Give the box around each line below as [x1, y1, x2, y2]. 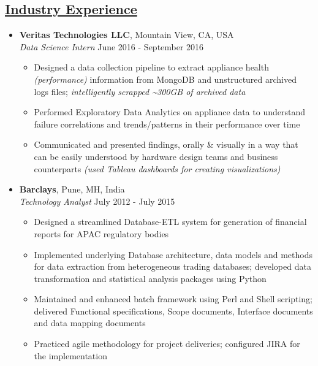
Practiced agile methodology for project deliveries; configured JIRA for [34, 337, 300, 350]
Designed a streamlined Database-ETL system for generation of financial [34, 215, 307, 228]
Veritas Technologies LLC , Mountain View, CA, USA [19, 28, 234, 41]
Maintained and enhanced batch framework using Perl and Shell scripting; [34, 292, 312, 305]
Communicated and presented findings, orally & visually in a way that [34, 138, 298, 151]
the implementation [34, 349, 107, 362]
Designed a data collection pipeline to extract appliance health [34, 61, 269, 74]
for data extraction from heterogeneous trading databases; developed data [34, 260, 311, 273]
